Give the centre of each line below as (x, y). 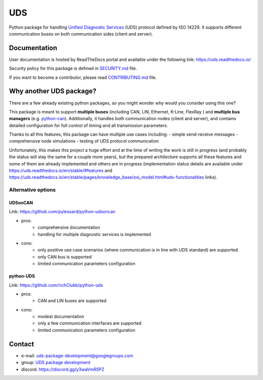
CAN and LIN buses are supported (72, 301)
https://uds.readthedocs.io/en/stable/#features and (61, 171)
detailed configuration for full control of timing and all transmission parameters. (88, 125)
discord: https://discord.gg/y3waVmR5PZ (63, 369)
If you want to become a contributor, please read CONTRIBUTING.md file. (83, 77)
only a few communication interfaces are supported (90, 323)
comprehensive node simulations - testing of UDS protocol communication (84, 141)
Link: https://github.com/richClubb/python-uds (56, 285)
